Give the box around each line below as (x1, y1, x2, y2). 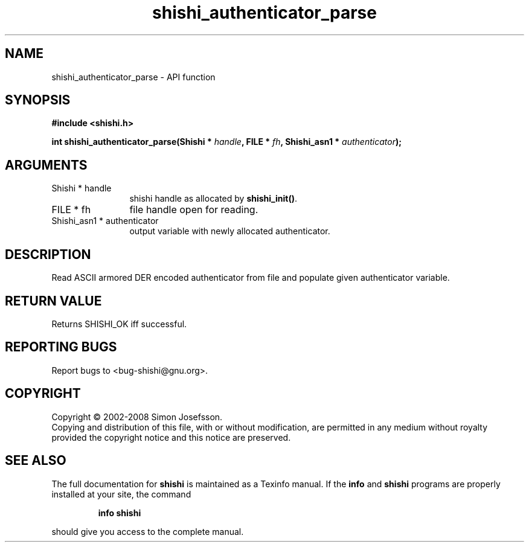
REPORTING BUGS (5, 339, 117, 355)
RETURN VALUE (5, 293, 102, 309)
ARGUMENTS (5, 157, 88, 173)
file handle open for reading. (129, 203, 258, 216)
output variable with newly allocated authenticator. (129, 226, 330, 237)
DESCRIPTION (5, 246, 91, 262)
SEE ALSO (5, 453, 66, 469)
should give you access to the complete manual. (51, 526, 244, 537)
